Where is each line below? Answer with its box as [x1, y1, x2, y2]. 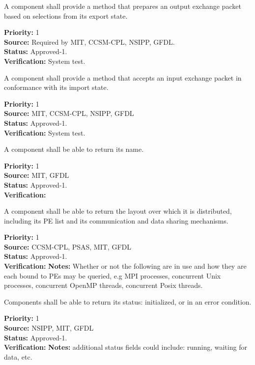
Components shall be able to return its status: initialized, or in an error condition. [4, 296, 252, 307]
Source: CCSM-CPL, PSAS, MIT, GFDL [4, 241, 131, 252]
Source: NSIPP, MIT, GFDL [4, 323, 94, 333]
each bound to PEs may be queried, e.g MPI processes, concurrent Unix [4, 270, 221, 281]
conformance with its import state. [4, 82, 109, 92]
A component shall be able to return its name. [4, 144, 144, 154]
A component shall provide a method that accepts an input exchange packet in [4, 72, 242, 83]
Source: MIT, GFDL [4, 170, 69, 180]
